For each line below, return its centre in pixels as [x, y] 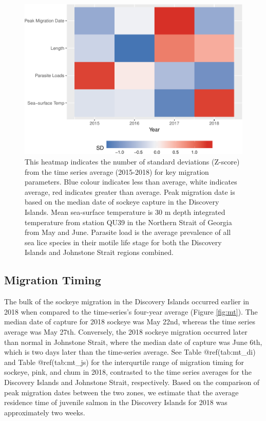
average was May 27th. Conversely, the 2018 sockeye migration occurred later [126, 331]
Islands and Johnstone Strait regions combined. [99, 252]
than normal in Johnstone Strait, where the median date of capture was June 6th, [133, 342]
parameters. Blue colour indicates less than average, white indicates [131, 182]
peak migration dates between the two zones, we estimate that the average [121, 392]
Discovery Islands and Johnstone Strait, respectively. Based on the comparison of [132, 382]
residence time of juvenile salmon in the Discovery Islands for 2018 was [116, 402]
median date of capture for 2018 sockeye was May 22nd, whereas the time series [130, 322]
